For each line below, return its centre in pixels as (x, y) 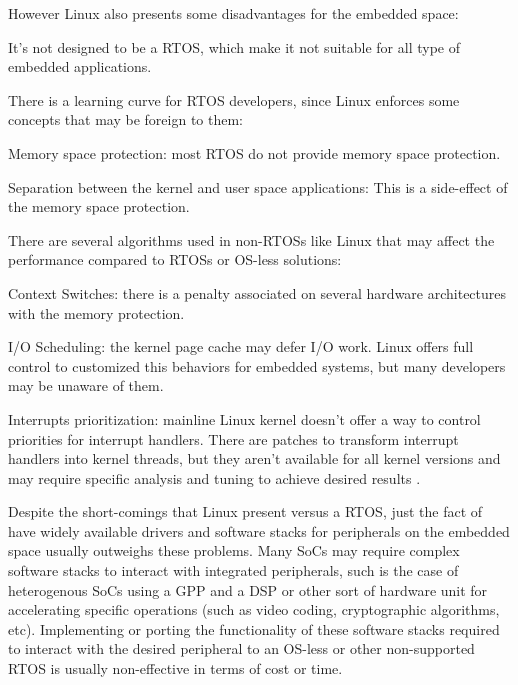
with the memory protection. (96, 312)
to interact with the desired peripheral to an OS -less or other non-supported (241, 648)
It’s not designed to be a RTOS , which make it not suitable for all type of (234, 46)
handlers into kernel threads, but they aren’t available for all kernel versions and (254, 458)
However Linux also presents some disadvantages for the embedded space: (233, 13)
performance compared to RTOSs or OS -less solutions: (175, 259)
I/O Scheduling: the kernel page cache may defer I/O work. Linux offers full (241, 346)
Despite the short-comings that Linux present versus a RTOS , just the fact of (245, 511)
